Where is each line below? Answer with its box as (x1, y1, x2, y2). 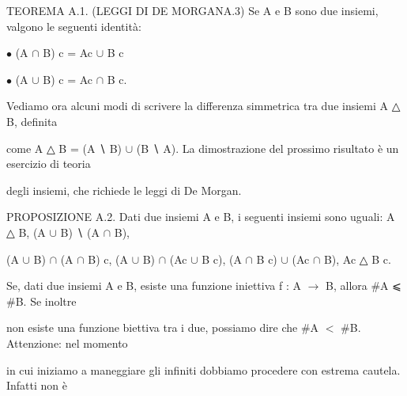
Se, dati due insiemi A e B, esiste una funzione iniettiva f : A (6, 277, 301, 294)
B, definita (6, 112, 58, 129)
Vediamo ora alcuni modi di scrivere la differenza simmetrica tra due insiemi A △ (6, 97, 401, 114)
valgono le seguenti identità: (6, 17, 141, 34)
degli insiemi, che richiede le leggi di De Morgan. (6, 181, 242, 198)
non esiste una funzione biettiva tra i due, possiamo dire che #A (6, 319, 319, 336)
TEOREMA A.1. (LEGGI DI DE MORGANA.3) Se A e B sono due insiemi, (6, 2, 379, 18)
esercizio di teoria (6, 155, 91, 172)
